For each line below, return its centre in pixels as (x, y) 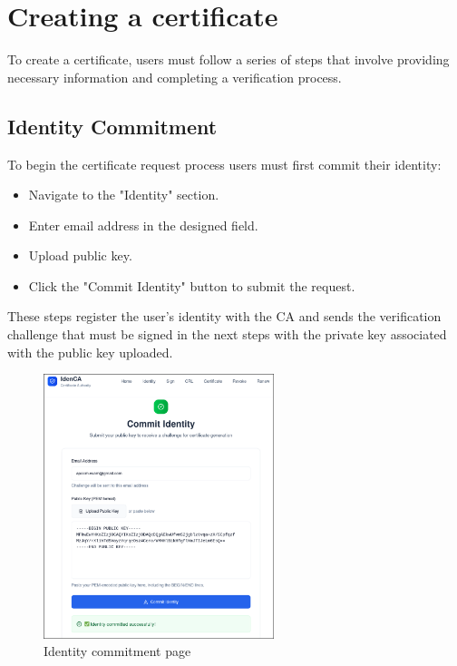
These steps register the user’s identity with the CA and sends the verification (224, 316)
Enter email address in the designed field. (143, 225)
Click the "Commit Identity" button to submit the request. (192, 285)
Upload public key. (80, 255)
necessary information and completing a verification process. (175, 77)
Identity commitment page (117, 651)
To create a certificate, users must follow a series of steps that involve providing (228, 59)
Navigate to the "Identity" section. (124, 195)
